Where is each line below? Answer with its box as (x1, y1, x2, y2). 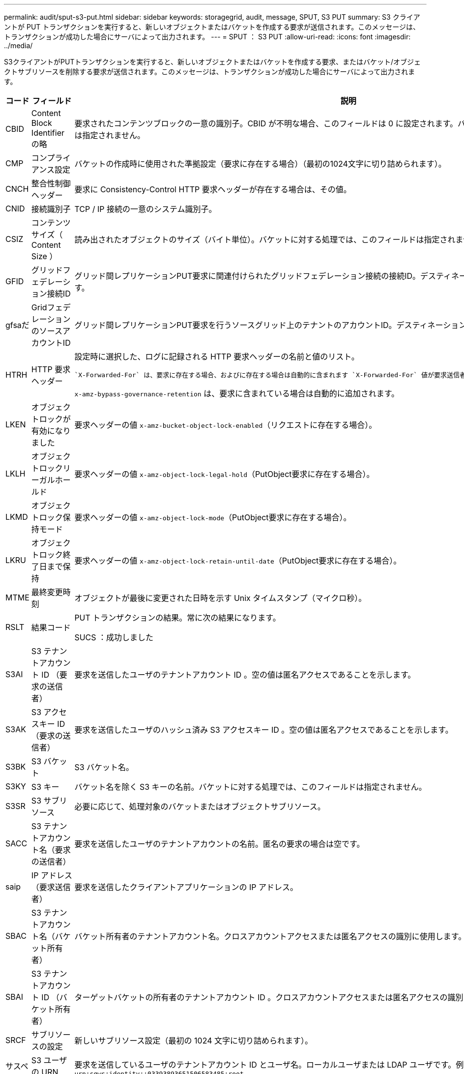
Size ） (31, 251, 58, 261)
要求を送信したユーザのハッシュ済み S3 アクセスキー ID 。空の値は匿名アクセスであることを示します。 (74, 725, 453, 735)
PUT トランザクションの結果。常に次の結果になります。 (74, 613, 281, 623)
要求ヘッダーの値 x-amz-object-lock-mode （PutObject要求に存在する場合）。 (74, 512, 351, 522)
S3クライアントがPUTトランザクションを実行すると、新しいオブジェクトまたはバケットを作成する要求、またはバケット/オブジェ (4, 58, 421, 66)
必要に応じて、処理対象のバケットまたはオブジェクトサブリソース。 (74, 802, 325, 811)
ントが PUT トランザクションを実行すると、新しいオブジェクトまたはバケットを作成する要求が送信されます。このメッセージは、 (4, 23, 420, 31)
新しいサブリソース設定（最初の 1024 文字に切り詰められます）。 (74, 1036, 313, 1045)
